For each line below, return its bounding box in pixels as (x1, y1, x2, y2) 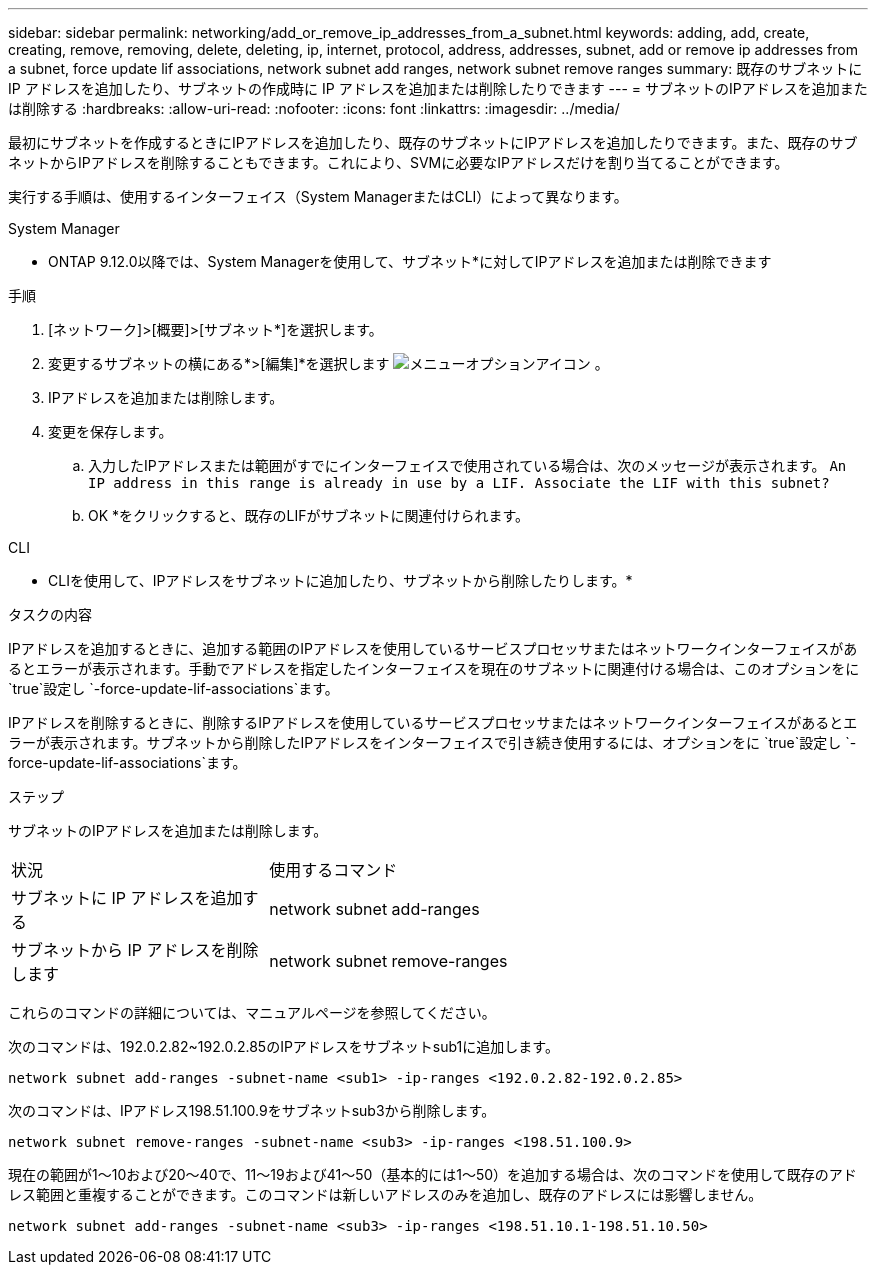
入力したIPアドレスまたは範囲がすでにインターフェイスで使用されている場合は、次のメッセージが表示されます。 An (88, 457, 847, 474)
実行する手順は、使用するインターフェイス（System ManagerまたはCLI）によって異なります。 (8, 188, 628, 205)
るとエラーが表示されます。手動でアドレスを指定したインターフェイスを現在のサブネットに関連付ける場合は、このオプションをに (8, 660, 860, 677)
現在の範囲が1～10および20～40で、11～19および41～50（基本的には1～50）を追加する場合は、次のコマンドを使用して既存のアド (8, 1166, 857, 1183)
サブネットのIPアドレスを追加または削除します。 (8, 822, 328, 839)
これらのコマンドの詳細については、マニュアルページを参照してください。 (8, 1004, 496, 1021)
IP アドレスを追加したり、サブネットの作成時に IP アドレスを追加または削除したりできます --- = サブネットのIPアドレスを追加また (8, 80, 868, 97)
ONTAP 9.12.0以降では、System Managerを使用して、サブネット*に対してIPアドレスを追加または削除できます (48, 253, 772, 270)
